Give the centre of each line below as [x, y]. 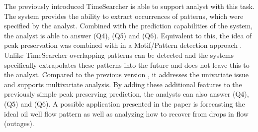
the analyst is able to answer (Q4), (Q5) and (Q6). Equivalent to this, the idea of [128, 35]
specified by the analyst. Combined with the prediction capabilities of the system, [129, 26]
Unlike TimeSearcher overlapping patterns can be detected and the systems [119, 55]
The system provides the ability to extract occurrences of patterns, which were [124, 16]
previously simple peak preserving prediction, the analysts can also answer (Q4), [127, 94]
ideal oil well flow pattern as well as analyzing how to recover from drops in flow [126, 113]
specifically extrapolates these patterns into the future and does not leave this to [127, 65]
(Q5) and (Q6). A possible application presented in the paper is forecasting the [125, 103]
